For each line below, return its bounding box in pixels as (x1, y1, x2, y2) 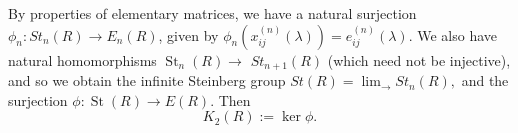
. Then (210, 89, 251, 110)
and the (461, 70, 509, 91)
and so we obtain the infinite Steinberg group (8, 70, 286, 91)
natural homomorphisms (8, 49, 157, 70)
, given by (158, 24, 219, 45)
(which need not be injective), (327, 49, 511, 70)
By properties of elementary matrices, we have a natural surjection (8, 3, 417, 23)
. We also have (408, 24, 498, 45)
